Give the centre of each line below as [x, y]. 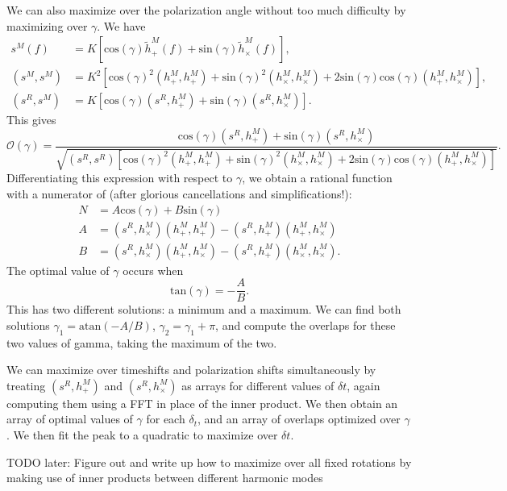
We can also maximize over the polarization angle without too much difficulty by [206, 10]
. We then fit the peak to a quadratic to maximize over [142, 435]
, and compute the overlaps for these [305, 325]
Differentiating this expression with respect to [120, 178]
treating [26, 385]
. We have [121, 25]
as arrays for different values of [258, 385]
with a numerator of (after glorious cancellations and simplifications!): [179, 193]
